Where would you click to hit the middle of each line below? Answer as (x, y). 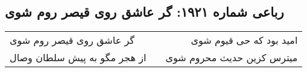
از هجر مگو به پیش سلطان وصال (78, 58)
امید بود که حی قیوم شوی (244, 40)
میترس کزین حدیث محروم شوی (232, 58)
